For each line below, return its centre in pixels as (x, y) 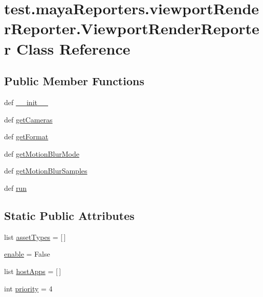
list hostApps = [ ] (33, 271)
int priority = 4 (28, 288)
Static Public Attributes (69, 215)
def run (16, 188)
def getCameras (28, 119)
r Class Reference (67, 48)
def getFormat (26, 137)
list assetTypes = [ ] (35, 237)
